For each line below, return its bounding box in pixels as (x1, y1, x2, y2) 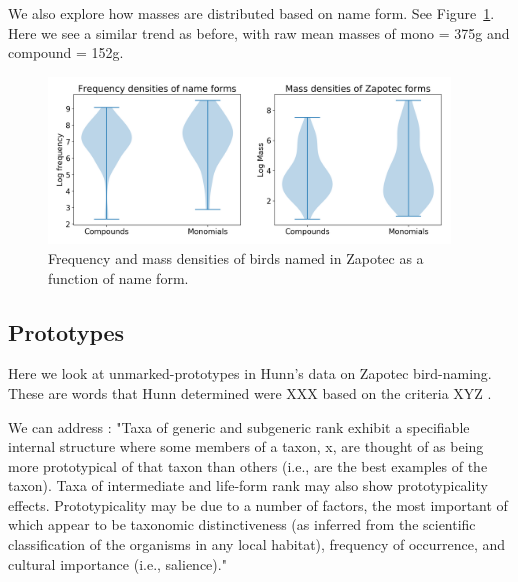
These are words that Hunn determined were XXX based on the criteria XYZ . (8, 382, 492, 403)
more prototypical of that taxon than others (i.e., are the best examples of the (8, 455, 488, 476)
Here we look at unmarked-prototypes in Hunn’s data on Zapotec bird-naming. (8, 363, 492, 384)
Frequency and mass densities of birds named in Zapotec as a (48, 247, 424, 268)
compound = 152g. (8, 42, 124, 63)
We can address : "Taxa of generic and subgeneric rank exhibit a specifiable (8, 416, 470, 437)
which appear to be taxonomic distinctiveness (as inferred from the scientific (8, 514, 476, 535)
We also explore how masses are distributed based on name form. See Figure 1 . (8, 3, 495, 23)
